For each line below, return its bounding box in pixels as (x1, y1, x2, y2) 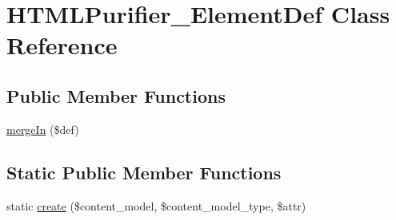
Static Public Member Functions (6, 159, 282, 184)
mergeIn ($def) (6, 120, 79, 137)
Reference (6, 29, 118, 61)
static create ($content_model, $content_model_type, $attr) (6, 197, 306, 214)
